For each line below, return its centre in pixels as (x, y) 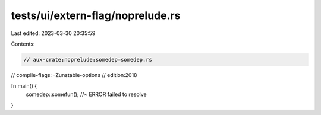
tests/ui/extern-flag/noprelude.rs (96, 15)
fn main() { (24, 86)
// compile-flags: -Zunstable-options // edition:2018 (74, 75)
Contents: (23, 44)
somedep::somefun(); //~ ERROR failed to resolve (86, 94)
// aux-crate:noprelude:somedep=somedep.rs (88, 60)
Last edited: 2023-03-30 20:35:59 (53, 33)
